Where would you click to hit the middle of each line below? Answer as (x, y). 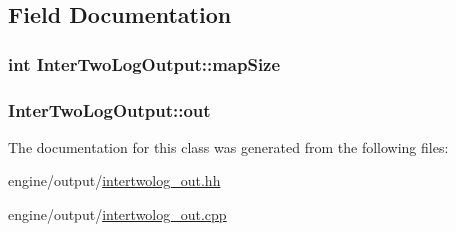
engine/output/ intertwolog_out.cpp (117, 214)
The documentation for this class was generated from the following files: (228, 146)
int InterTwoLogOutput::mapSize (144, 63)
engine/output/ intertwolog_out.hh (114, 180)
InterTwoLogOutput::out (109, 109)
